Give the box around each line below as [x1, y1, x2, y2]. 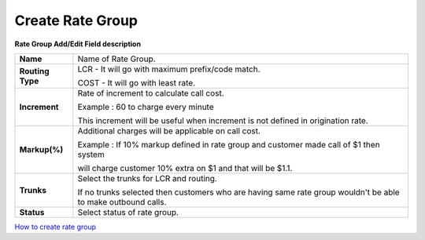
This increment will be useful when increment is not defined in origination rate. [77, 115, 369, 125]
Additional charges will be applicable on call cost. [77, 125, 261, 136]
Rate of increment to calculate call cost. [77, 87, 224, 98]
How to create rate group [14, 222, 96, 231]
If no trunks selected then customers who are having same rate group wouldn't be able [77, 187, 401, 198]
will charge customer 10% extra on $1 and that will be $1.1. [77, 162, 293, 173]
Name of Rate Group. [77, 53, 157, 64]
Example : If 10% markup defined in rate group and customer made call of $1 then [77, 139, 381, 150]
